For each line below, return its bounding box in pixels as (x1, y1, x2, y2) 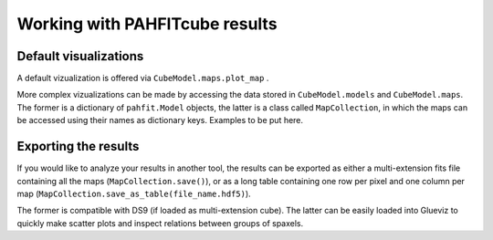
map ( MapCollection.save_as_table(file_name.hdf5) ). (16, 188, 251, 199)
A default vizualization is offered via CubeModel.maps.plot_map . (16, 73, 269, 84)
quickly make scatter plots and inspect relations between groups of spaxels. (16, 217, 304, 228)
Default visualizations (16, 48, 144, 64)
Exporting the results (16, 139, 140, 154)
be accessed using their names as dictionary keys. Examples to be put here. (16, 115, 304, 126)
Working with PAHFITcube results (16, 14, 278, 34)
